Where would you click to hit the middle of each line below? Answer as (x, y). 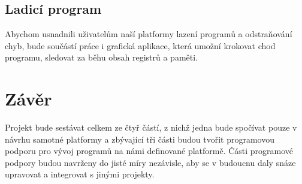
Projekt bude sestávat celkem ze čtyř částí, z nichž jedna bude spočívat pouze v (151, 127)
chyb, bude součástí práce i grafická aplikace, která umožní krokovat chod (140, 45)
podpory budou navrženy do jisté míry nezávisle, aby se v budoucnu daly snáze (150, 162)
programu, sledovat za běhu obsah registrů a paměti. (101, 57)
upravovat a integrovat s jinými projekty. (80, 174)
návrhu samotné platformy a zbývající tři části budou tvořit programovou (140, 139)
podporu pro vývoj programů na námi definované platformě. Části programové (149, 151)
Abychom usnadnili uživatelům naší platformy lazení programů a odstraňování (149, 34)
